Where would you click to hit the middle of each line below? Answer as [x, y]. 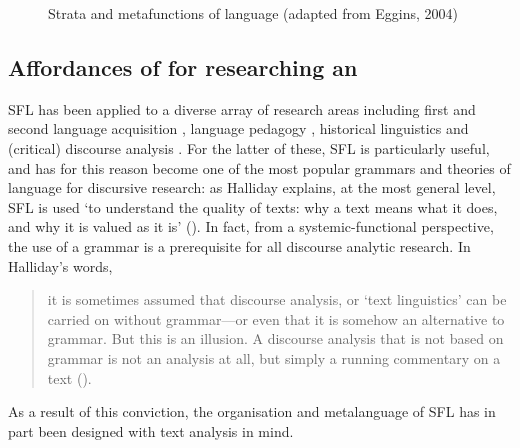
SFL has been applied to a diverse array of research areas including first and [242, 108]
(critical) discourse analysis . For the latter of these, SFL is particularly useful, [249, 147]
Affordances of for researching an [183, 66]
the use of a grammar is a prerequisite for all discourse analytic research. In [239, 245]
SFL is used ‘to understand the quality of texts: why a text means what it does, [253, 206]
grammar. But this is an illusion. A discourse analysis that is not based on [275, 338]
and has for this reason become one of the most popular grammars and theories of [259, 167]
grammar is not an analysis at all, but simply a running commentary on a [274, 357]
